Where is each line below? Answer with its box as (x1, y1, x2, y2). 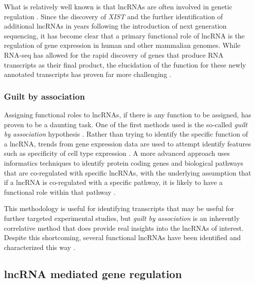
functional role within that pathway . (4, 186, 116, 197)
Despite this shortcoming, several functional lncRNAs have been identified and (4, 232, 241, 243)
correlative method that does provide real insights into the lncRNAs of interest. (4, 222, 244, 233)
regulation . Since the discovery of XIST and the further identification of (4, 11, 223, 21)
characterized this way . (4, 242, 75, 252)
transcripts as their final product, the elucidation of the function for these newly (4, 59, 246, 70)
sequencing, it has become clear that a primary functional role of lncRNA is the (4, 30, 245, 40)
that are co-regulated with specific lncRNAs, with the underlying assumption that (4, 167, 252, 177)
